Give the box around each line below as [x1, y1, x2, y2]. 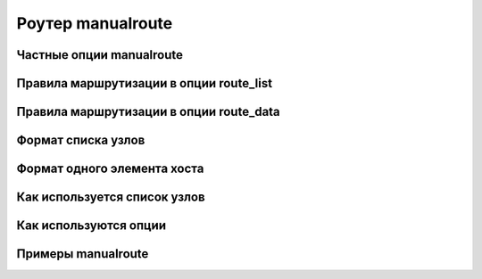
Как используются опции [16, 218, 167, 234]
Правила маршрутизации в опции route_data [16, 104, 280, 119]
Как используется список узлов [16, 190, 205, 205]
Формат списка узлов [16, 133, 145, 148]
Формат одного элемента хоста [16, 161, 204, 176]
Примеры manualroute [16, 246, 149, 262]
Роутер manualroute [16, 13, 173, 33]
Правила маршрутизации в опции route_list [16, 76, 272, 91]
